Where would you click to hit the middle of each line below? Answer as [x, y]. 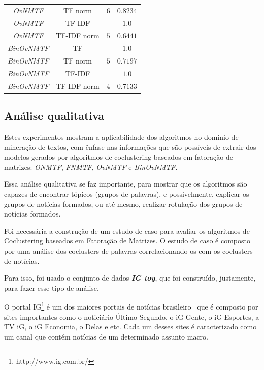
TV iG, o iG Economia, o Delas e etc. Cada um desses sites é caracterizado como [130, 327]
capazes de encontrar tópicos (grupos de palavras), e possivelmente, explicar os [127, 194]
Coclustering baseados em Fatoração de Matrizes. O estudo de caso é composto [127, 241]
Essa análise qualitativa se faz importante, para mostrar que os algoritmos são [126, 184]
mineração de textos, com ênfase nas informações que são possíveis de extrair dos [130, 147]
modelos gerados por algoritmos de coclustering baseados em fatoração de [119, 157]
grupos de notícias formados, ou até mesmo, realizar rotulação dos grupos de [123, 204]
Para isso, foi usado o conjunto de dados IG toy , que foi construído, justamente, [130, 278]
